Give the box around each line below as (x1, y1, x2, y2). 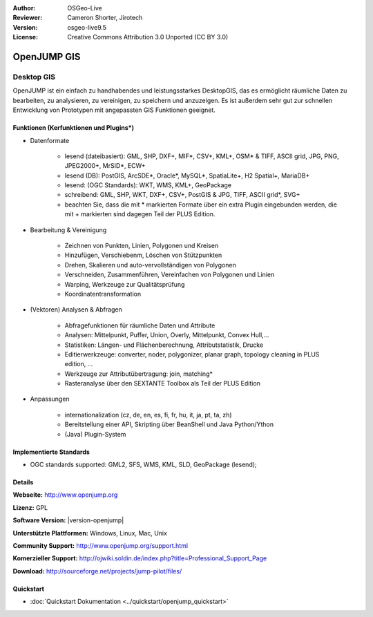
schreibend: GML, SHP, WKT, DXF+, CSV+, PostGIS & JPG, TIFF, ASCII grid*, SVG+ (64, 191, 300, 199)
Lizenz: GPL (12, 503, 48, 511)
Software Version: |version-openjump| (12, 516, 124, 524)
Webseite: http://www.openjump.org (12, 491, 118, 499)
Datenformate (30, 136, 70, 144)
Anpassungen (30, 395, 70, 404)
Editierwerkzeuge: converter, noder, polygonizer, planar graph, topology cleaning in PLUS (64, 350, 320, 359)
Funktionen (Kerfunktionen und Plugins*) (12, 124, 135, 132)
